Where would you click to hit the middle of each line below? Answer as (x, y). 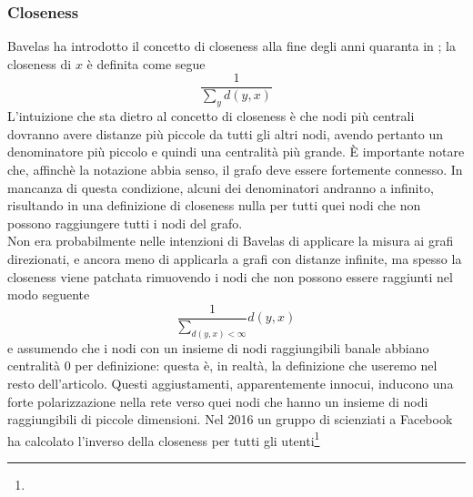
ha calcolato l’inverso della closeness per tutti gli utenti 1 (164, 439)
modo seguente (49, 294)
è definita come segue (146, 63)
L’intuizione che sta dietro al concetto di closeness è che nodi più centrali (211, 116)
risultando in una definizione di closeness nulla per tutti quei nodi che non (214, 205)
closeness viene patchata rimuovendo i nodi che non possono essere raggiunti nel (230, 276)
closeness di (40, 63)
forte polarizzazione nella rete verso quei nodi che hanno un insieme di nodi (218, 401)
